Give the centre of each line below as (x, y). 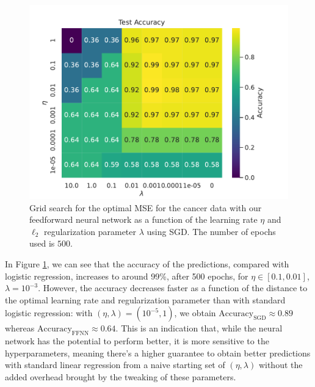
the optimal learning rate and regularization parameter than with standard (145, 299)
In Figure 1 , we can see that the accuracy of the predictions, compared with (147, 263)
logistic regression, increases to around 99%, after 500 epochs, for (127, 276)
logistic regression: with (49, 313)
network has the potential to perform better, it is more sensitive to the (137, 341)
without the (281, 365)
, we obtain (195, 313)
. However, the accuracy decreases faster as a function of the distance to (173, 288)
